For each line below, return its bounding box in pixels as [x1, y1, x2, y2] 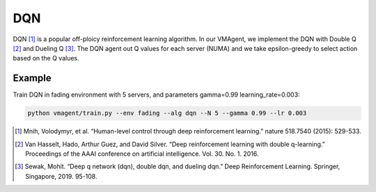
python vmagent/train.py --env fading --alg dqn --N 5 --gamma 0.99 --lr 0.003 [27, 109, 307, 118]
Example [13, 72, 52, 84]
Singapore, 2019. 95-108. [25, 172, 97, 180]
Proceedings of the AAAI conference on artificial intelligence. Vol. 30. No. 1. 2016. [25, 150, 259, 158]
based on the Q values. [13, 54, 79, 63]
